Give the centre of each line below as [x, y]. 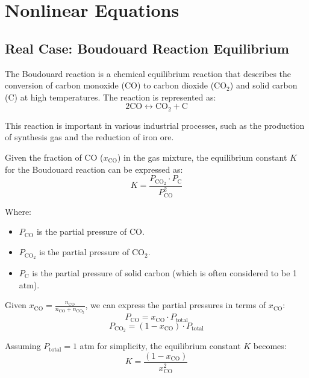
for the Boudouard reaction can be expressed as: [94, 169]
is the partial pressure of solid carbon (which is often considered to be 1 [165, 272]
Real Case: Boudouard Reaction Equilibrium [147, 48]
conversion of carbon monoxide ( [65, 85]
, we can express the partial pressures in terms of [176, 305]
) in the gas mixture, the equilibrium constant [202, 157]
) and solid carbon [264, 85]
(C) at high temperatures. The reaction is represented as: [111, 97]
